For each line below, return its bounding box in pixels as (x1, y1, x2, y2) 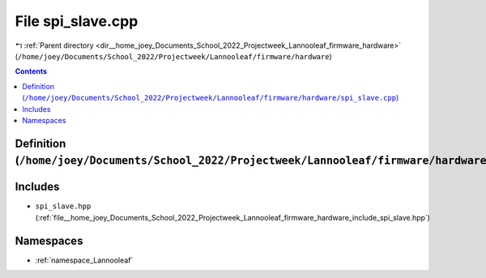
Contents (15, 66, 48, 76)
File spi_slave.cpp (15, 12, 139, 30)
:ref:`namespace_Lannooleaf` (35, 255, 134, 265)
